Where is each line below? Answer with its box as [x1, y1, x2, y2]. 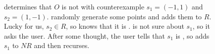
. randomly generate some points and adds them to [47, 11, 202, 21]
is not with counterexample [61, 1, 145, 11]
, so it [192, 21, 210, 31]
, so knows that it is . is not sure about [66, 21, 184, 31]
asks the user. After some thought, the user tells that [4, 30, 165, 41]
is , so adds [175, 30, 210, 41]
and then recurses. [34, 40, 90, 51]
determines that [4, 1, 52, 11]
